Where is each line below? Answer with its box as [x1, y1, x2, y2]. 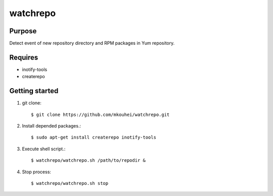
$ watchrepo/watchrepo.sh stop [31, 180, 109, 186]
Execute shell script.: [22, 146, 66, 152]
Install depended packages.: [22, 123, 81, 129]
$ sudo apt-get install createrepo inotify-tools [31, 135, 157, 141]
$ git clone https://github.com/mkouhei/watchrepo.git [31, 111, 170, 117]
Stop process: [22, 169, 52, 175]
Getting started [9, 87, 59, 95]
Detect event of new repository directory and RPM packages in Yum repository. [9, 40, 175, 46]
